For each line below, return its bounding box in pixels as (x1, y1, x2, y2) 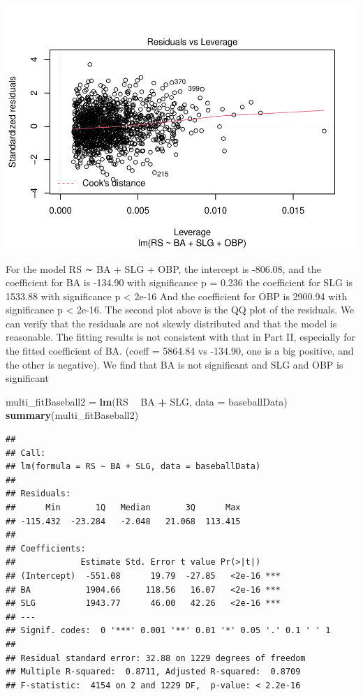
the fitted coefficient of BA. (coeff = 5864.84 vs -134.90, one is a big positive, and (6, 343, 354, 358)
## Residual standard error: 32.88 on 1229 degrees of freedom (6, 653, 306, 663)
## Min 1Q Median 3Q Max (6, 503, 241, 513)
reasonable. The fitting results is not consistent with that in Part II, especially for (6, 330, 356, 344)
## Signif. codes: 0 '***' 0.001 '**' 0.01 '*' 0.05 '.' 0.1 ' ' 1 (6, 625, 331, 636)
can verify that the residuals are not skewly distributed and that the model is (6, 316, 337, 330)
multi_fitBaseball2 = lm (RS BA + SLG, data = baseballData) (6, 394, 288, 408)
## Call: (6, 447, 46, 458)
